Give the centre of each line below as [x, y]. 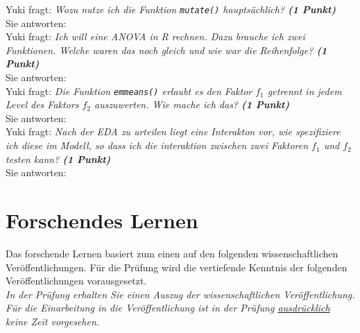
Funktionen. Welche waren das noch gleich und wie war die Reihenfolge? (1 [166, 50]
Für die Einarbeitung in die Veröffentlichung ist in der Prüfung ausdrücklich [168, 308]
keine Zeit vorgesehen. [53, 321]
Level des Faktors [42, 104]
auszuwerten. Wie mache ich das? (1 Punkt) [192, 104]
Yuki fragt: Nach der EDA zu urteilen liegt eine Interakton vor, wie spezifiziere [173, 131]
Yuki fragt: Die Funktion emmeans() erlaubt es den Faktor [129, 91]
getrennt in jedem [305, 91]
